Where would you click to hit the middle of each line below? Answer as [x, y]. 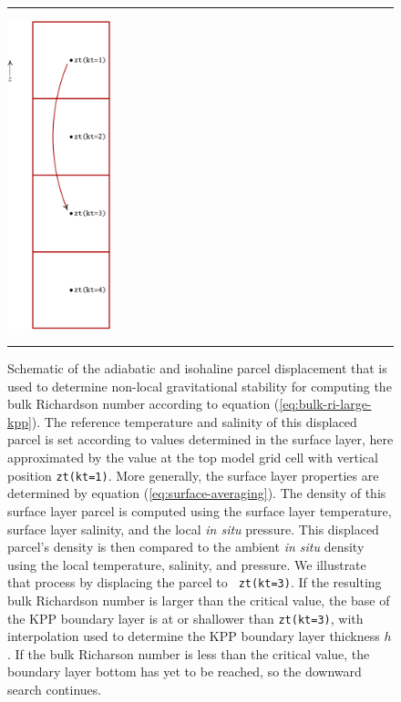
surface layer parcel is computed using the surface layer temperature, [200, 510]
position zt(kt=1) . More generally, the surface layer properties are [193, 475]
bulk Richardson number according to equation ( [144, 404]
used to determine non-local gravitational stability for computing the [200, 386]
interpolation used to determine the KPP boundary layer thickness [194, 636]
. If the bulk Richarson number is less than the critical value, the [189, 653]
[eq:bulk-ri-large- [325, 404]
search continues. [55, 689]
